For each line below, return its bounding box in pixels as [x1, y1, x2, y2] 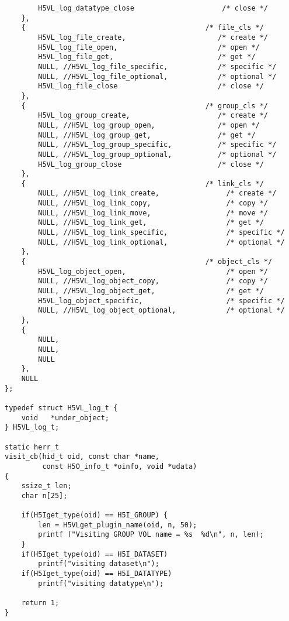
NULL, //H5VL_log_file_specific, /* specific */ [38, 62, 277, 71]
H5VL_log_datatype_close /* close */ [38, 4, 269, 12]
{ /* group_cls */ [21, 101, 269, 110]
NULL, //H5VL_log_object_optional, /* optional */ [38, 306, 285, 315]
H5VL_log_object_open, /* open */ [38, 267, 269, 276]
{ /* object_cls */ [21, 258, 273, 266]
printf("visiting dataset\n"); [38, 560, 159, 568]
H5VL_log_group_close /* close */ [38, 160, 264, 169]
